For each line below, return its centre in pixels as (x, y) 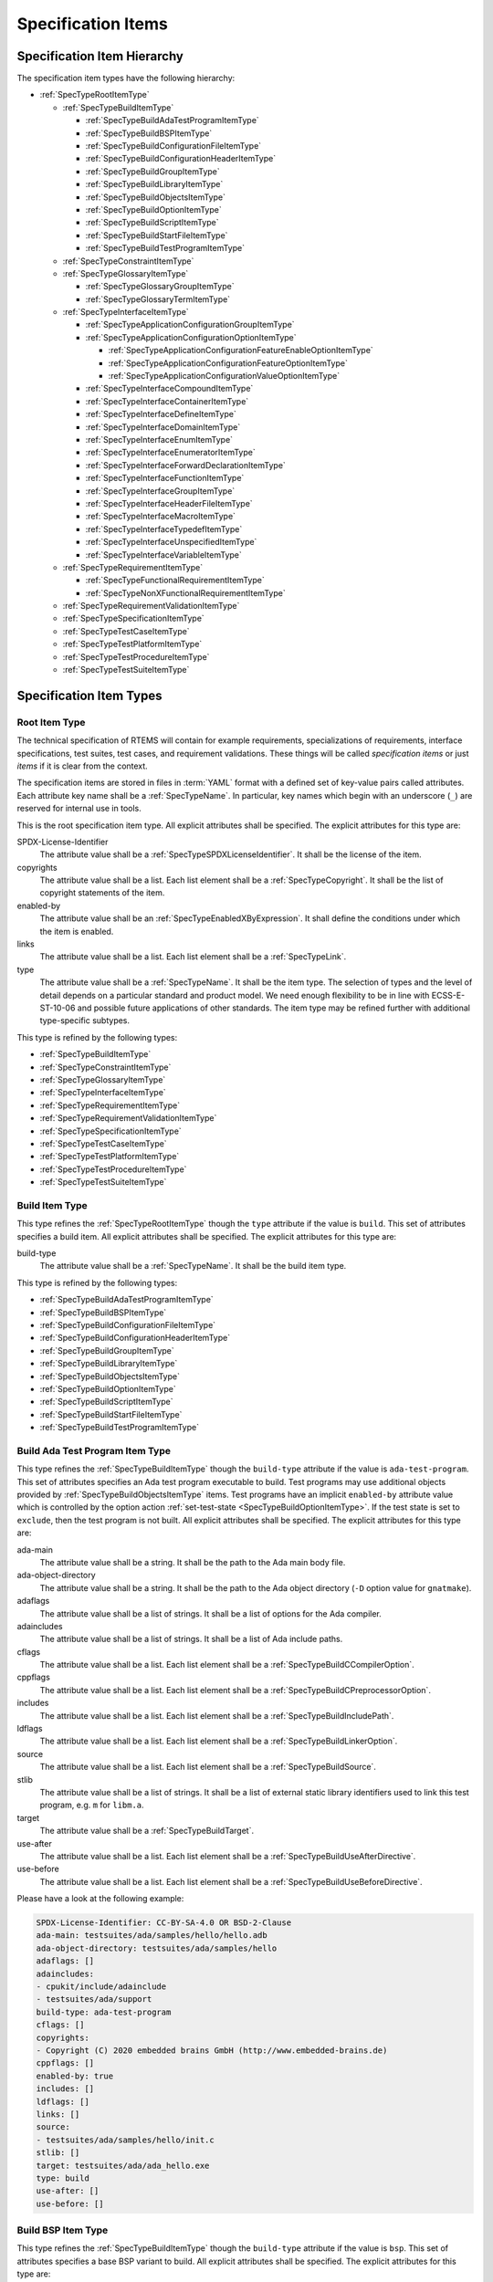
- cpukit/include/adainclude (101, 1987)
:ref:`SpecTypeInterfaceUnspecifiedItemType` (171, 542)
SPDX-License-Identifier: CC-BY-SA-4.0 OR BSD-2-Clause (164, 1923)
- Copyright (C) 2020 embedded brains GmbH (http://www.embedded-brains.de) (212, 2051)
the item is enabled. (77, 931)
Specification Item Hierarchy (100, 56)
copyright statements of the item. (102, 893)
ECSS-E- (448, 995)
